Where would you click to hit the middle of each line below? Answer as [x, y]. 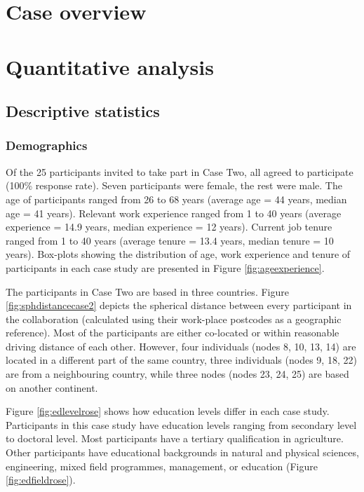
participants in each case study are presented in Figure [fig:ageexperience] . [165, 267]
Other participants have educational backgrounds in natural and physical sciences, [182, 452]
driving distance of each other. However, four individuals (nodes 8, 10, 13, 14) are [181, 346]
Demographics [47, 145]
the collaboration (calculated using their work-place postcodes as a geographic [174, 319]
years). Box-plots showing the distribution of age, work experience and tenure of [178, 254]
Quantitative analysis [110, 66]
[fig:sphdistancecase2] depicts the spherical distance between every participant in [179, 305]
